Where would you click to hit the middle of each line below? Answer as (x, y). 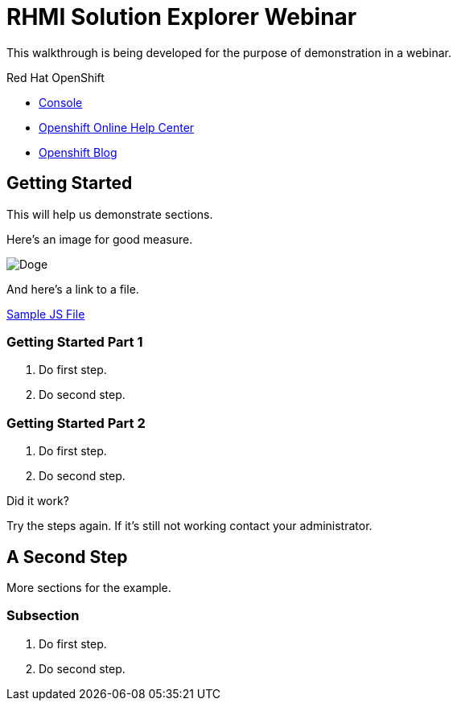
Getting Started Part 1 (75, 341)
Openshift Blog (78, 152)
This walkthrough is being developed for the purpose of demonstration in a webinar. (229, 52)
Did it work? (38, 501)
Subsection (43, 616)
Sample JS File (46, 314)
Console (61, 102)
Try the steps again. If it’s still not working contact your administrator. (189, 526)
